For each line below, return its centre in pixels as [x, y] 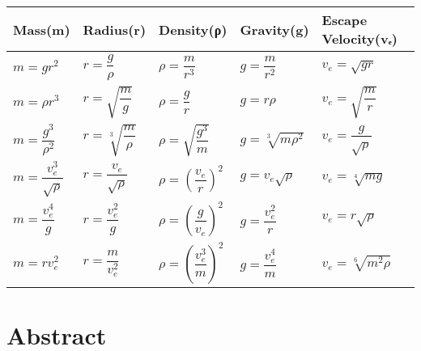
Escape [344, 20]
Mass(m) [42, 29]
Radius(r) [115, 29]
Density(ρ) [193, 29]
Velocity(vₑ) [359, 38]
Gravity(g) [274, 29]
